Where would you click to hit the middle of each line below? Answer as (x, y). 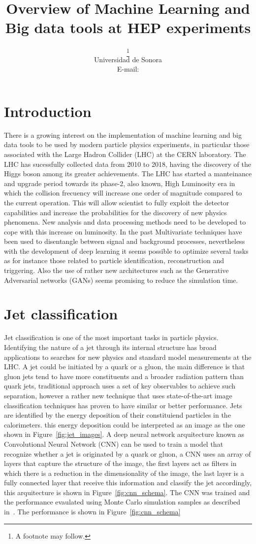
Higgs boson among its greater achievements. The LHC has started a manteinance (128, 174)
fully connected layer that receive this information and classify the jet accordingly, (128, 483)
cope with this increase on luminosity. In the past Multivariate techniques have (123, 231)
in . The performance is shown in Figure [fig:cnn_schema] (92, 512)
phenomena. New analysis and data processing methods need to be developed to (125, 222)
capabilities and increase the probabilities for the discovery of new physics (115, 212)
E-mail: (128, 69)
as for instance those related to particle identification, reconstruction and (114, 260)
